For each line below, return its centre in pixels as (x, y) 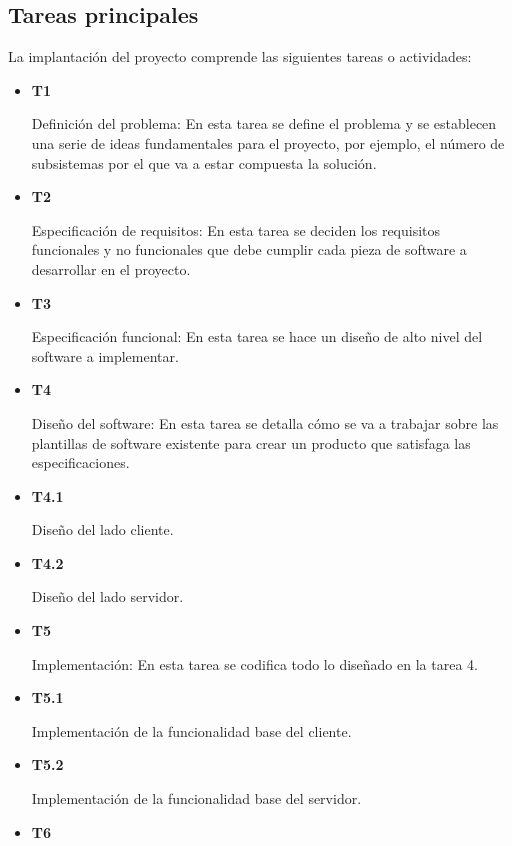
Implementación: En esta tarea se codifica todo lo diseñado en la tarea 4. (254, 663)
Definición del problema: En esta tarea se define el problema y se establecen (264, 123)
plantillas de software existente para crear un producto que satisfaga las (251, 442)
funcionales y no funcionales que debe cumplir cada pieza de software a (249, 249)
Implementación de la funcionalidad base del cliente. (191, 730)
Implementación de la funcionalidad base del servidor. (196, 798)
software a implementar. (105, 355)
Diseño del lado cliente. (102, 529)
